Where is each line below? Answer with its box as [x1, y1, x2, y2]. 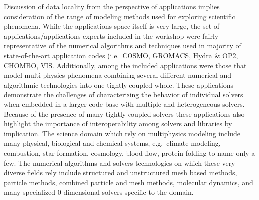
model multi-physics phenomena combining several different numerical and [4, 70, 232, 80]
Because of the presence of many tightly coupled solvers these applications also [4, 108, 245, 119]
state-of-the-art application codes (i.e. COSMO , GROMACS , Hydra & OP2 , [4, 50, 238, 60]
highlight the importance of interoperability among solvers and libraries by [4, 118, 232, 129]
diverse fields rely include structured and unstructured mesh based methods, [4, 167, 237, 178]
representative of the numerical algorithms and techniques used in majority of [4, 40, 241, 51]
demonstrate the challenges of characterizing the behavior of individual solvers [4, 89, 243, 100]
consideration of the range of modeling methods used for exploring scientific [4, 11, 235, 21]
